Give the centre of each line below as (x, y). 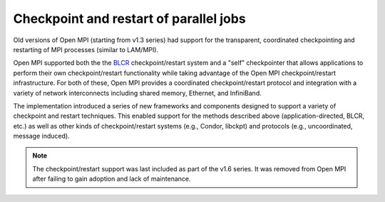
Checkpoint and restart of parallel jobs (129, 19)
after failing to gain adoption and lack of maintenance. (112, 179)
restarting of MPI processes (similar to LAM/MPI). (86, 49)
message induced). (42, 136)
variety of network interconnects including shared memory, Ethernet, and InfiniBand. (137, 93)
